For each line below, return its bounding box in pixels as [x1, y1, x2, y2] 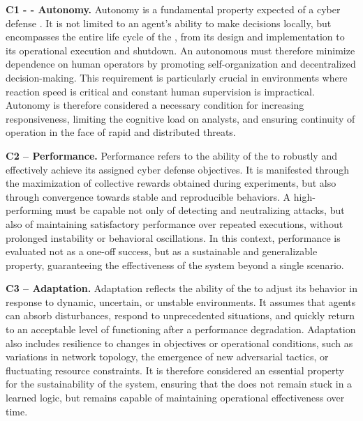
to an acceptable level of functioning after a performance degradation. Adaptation [6, 322, 356, 337]
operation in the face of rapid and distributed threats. [6, 125, 236, 139]
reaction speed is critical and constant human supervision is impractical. [6, 84, 315, 98]
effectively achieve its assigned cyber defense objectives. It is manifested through [6, 162, 350, 176]
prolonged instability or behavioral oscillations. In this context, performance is [6, 230, 341, 245]
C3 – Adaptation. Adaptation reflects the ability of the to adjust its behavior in [6, 281, 358, 296]
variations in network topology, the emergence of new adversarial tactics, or [6, 349, 329, 364]
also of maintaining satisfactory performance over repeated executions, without [6, 216, 343, 231]
